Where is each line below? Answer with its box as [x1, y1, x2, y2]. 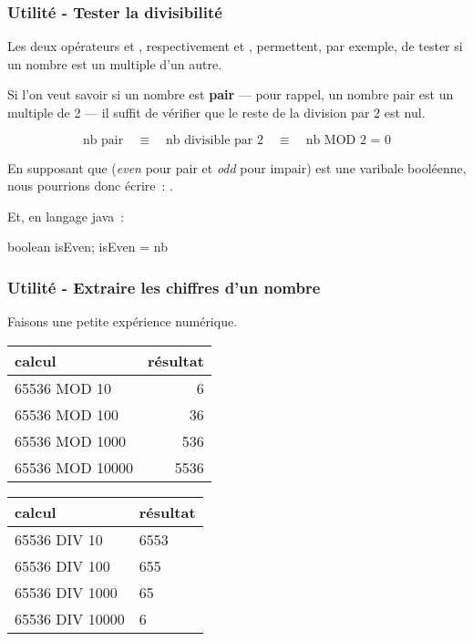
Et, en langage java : [7, 206, 125, 225]
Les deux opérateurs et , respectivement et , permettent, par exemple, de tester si [7, 36, 463, 56]
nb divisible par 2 [165, 133, 263, 147]
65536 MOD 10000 [15, 456, 134, 478]
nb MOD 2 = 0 [305, 133, 392, 147]
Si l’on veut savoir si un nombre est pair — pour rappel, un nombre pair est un [7, 85, 454, 104]
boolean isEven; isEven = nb [7, 237, 168, 256]
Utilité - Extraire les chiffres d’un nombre [7, 275, 321, 298]
